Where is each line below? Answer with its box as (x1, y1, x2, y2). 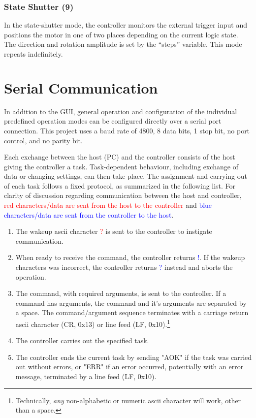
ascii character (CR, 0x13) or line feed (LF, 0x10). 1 (15, 318, 170, 329)
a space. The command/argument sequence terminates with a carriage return (15, 307, 249, 318)
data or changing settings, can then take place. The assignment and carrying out (4, 171, 247, 181)
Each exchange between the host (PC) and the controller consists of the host (4, 152, 235, 162)
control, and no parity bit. (4, 135, 83, 145)
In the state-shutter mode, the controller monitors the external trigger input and (4, 20, 248, 30)
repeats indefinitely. (4, 49, 63, 59)
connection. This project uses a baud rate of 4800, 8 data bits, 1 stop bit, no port (4, 125, 250, 135)
